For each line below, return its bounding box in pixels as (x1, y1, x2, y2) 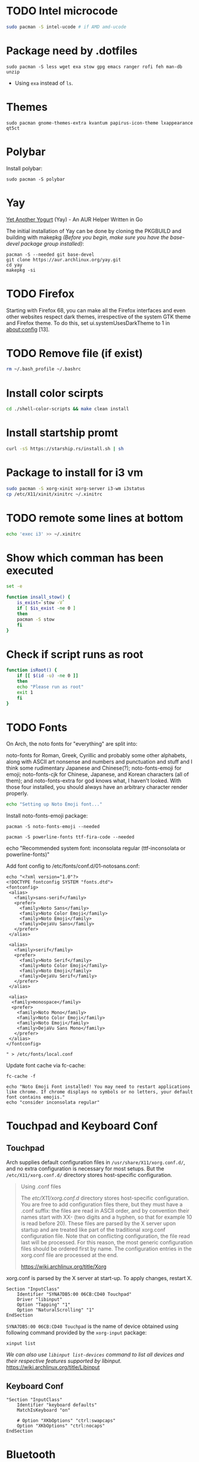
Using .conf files (20, 1183, 61, 1190)
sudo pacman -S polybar (6, 176, 66, 182)
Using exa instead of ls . (14, 79, 73, 86)
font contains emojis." (6, 1094, 66, 1101)
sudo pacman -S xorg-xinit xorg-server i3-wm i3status (6, 485, 145, 491)
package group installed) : (20, 240, 85, 247)
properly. (6, 790, 29, 797)
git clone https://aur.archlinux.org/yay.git (6, 256, 121, 263)
